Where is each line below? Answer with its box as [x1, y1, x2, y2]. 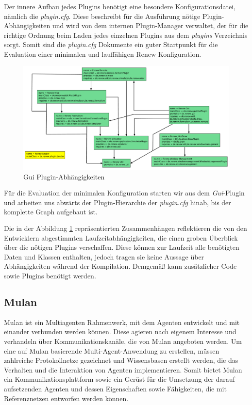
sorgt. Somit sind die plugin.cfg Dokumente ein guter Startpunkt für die [4, 39, 218, 49]
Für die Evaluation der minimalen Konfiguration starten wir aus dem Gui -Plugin [4, 188, 245, 198]
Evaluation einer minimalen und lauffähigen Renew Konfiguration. [4, 49, 202, 59]
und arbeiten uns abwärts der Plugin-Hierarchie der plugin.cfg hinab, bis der [4, 197, 231, 207]
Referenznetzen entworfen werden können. [4, 393, 129, 403]
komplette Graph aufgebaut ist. [4, 207, 98, 217]
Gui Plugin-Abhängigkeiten [23, 171, 105, 181]
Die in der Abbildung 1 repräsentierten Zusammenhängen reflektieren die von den [4, 223, 247, 233]
